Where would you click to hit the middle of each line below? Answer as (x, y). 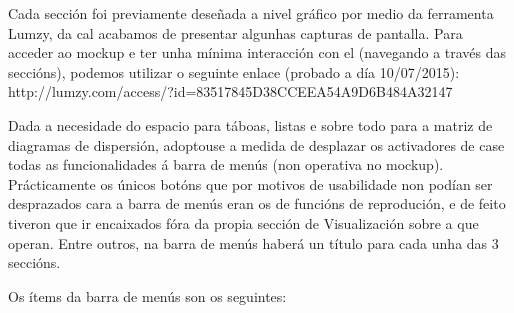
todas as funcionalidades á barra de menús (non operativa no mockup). (226, 164)
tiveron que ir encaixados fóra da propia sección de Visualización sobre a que (243, 222)
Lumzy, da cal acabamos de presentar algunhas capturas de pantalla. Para (235, 32)
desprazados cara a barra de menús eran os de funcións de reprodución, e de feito (257, 203)
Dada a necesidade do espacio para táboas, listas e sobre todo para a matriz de (250, 124)
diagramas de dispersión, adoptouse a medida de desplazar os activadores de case (256, 144)
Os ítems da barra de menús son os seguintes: (147, 295)
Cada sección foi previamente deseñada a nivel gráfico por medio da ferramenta (251, 13)
